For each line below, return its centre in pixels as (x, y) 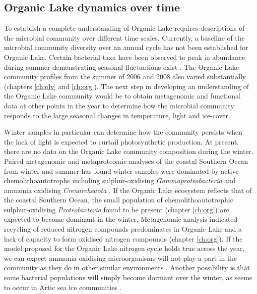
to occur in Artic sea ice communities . (63, 287)
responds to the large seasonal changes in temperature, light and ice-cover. (117, 115)
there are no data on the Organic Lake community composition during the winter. (129, 151)
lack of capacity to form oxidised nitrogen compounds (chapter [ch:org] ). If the (123, 238)
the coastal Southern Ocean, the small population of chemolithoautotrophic (119, 200)
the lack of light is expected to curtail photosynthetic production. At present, (122, 141)
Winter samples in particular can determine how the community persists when (123, 132)
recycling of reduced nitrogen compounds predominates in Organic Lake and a (123, 229)
